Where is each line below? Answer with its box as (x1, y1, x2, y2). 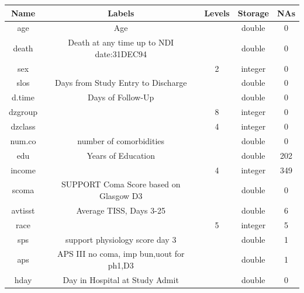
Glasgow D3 (99, 189, 143, 201)
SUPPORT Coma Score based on (61, 178, 181, 190)
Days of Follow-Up (88, 91, 154, 103)
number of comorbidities (77, 134, 165, 146)
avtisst (11, 204, 35, 216)
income (11, 163, 36, 176)
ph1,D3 (108, 259, 134, 271)
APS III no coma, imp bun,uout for (57, 247, 185, 260)
